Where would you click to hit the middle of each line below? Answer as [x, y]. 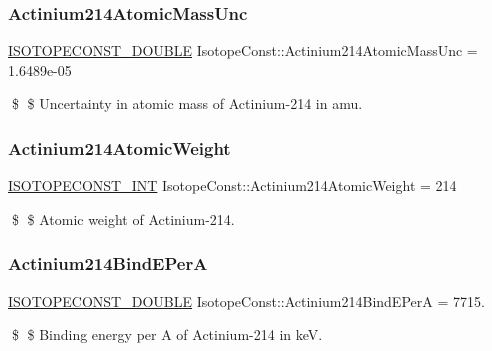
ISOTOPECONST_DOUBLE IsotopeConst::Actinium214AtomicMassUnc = [243, 50]
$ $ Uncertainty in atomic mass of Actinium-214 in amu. [187, 103]
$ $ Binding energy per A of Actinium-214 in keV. [167, 334]
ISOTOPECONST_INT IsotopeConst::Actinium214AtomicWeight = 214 [232, 185]
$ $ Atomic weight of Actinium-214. [123, 218]
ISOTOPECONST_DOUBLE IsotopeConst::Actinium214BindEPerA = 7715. [246, 300]
